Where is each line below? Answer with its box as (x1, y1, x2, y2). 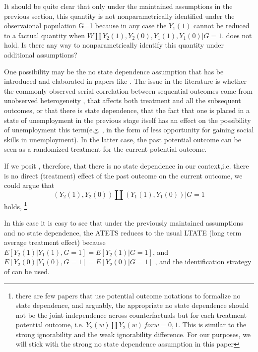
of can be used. (4, 266, 50, 276)
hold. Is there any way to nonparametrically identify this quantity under (4, 40, 224, 50)
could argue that (4, 180, 55, 190)
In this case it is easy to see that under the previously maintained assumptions (4, 217, 243, 228)
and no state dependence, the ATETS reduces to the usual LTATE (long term (4, 227, 242, 237)
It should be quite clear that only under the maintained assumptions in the (4, 1, 233, 11)
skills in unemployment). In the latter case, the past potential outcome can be (4, 134, 241, 144)
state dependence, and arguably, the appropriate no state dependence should (15, 300, 249, 310)
